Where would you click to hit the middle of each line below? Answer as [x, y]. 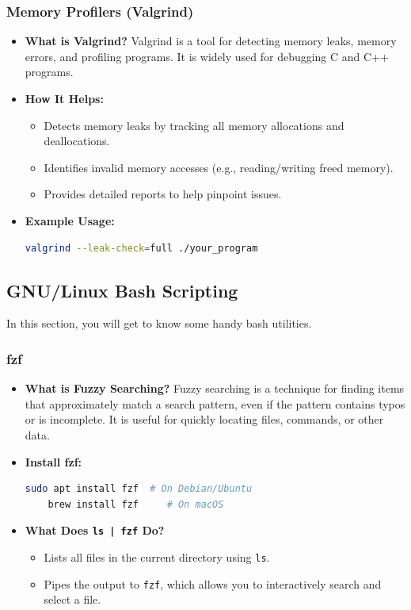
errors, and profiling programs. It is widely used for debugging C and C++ [207, 56]
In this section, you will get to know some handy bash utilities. [159, 323]
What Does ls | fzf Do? [95, 530]
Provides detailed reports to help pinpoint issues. [163, 194]
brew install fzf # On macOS [136, 504]
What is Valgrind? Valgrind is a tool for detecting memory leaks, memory [211, 41]
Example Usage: [70, 220]
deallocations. [77, 141]
